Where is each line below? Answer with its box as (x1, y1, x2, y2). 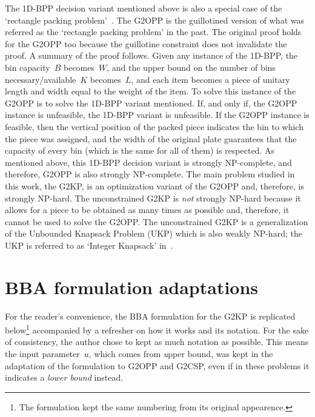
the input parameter (5, 347, 80, 360)
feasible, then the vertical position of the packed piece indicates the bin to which (5, 120, 303, 133)
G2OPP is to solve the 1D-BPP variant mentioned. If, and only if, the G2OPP (5, 96, 297, 109)
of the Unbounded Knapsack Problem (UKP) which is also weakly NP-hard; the (5, 227, 302, 240)
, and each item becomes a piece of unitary (131, 73, 290, 85)
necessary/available (5, 73, 76, 85)
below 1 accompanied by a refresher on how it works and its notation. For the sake (5, 322, 309, 336)
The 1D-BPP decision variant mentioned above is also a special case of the (5, 2, 282, 14)
